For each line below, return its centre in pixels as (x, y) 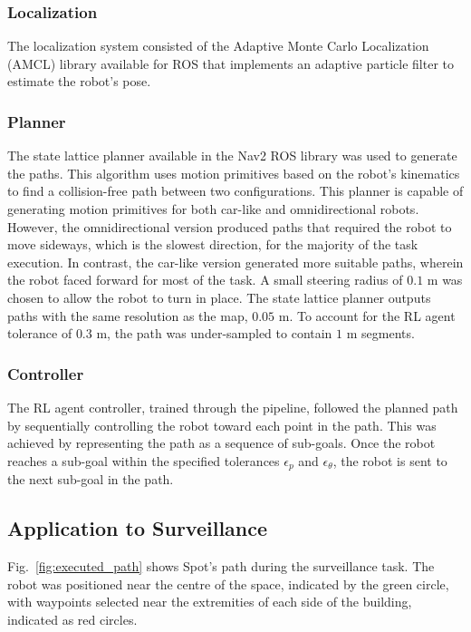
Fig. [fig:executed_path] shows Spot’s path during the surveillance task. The (221, 566)
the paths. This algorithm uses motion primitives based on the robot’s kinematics (234, 173)
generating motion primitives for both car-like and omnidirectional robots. (213, 209)
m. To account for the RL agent (367, 315)
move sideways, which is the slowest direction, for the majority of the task (213, 244)
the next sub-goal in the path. (91, 479)
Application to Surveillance (138, 528)
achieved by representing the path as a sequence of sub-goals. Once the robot (221, 443)
